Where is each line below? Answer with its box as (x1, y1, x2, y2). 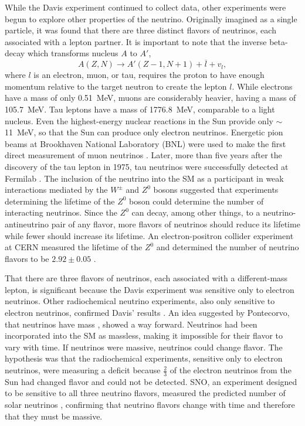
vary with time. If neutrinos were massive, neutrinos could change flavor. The (5, 340, 283, 353)
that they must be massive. (5, 410, 103, 422)
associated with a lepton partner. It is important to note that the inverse (5, 35, 267, 47)
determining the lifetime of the (5, 195, 115, 207)
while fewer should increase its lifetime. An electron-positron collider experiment (5, 229, 294, 241)
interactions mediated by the (5, 183, 108, 196)
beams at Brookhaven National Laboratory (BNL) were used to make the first (5, 137, 286, 149)
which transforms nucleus (27, 47, 118, 59)
